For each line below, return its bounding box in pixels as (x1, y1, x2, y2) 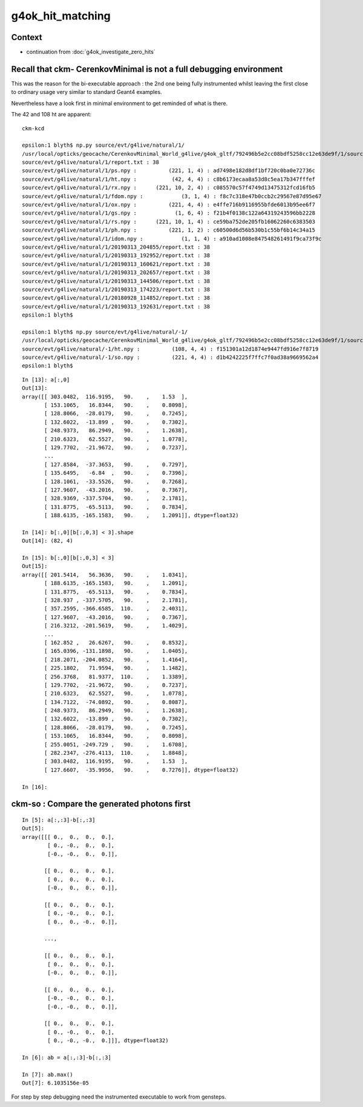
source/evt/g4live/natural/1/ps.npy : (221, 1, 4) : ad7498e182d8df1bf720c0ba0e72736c (22, 167, 316, 174)
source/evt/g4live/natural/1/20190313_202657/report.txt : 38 (22, 269, 211, 276)
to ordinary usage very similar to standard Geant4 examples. (11, 89, 163, 96)
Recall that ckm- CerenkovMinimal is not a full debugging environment (11, 64, 283, 74)
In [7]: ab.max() (22, 1071, 73, 1078)
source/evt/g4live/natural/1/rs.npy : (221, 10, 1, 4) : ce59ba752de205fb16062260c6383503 (22, 218, 316, 225)
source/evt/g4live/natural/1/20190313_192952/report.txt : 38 (22, 252, 211, 259)
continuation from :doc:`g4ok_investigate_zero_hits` (26, 48, 155, 56)
